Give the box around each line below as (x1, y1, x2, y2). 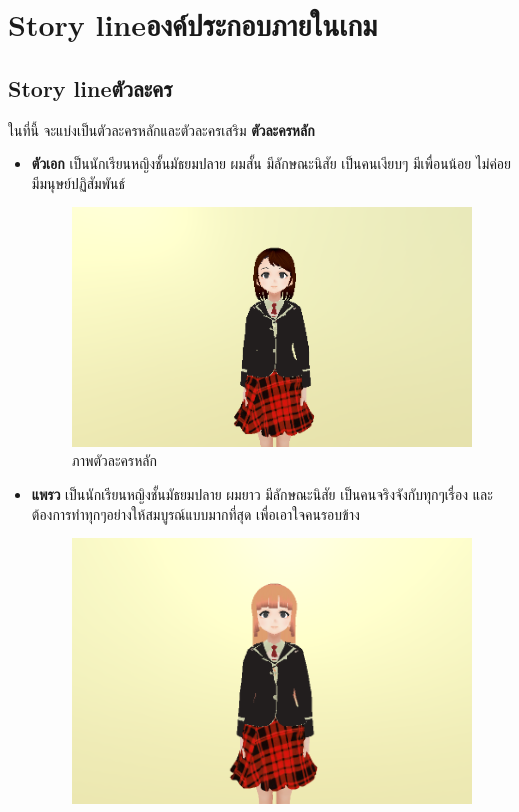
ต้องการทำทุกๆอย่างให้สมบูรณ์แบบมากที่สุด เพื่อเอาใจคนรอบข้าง (31, 503, 360, 524)
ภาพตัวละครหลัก (71, 450, 157, 471)
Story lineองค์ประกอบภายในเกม (8, 4, 378, 45)
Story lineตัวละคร (8, 72, 173, 103)
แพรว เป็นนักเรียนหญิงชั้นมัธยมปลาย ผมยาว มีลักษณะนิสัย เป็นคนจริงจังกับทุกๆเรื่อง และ (31, 483, 493, 504)
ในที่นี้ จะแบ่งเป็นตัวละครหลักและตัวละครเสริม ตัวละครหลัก (8, 119, 315, 140)
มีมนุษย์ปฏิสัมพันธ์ (31, 172, 126, 193)
